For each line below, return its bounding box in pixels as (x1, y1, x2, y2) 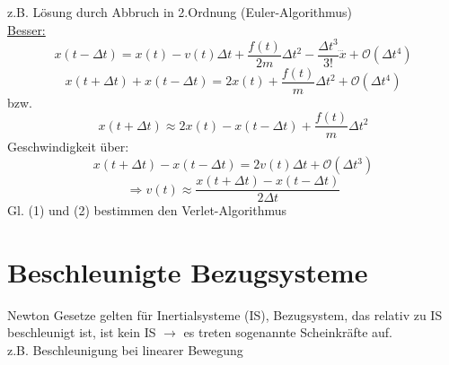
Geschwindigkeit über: (7, 137, 129, 156)
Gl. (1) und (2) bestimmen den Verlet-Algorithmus (7, 201, 287, 220)
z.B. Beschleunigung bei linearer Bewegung (7, 341, 243, 360)
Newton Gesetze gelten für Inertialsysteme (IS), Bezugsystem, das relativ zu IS (7, 305, 443, 324)
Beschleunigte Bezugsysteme (7, 253, 368, 290)
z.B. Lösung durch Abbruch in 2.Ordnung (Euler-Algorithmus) (7, 3, 353, 21)
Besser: (7, 20, 46, 39)
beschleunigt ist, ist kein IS (7, 323, 156, 342)
